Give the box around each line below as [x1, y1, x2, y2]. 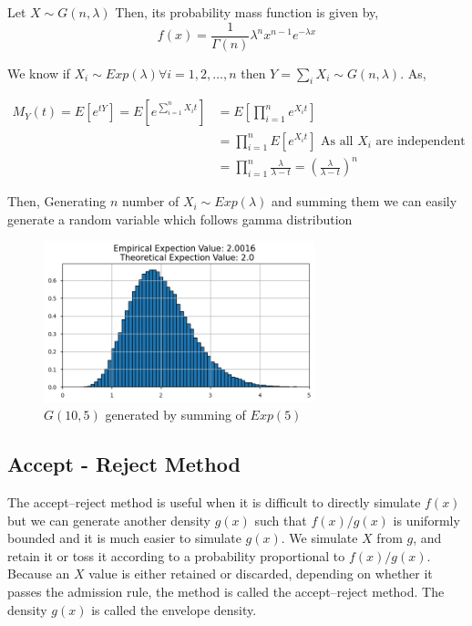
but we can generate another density [7, 510, 210, 529]
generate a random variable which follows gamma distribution [7, 209, 353, 228]
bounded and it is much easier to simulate [7, 528, 241, 548]
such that [254, 510, 307, 529]
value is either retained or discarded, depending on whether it [88, 564, 433, 583]
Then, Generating [7, 192, 107, 211]
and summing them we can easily [272, 192, 457, 211]
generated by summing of [105, 405, 246, 424]
